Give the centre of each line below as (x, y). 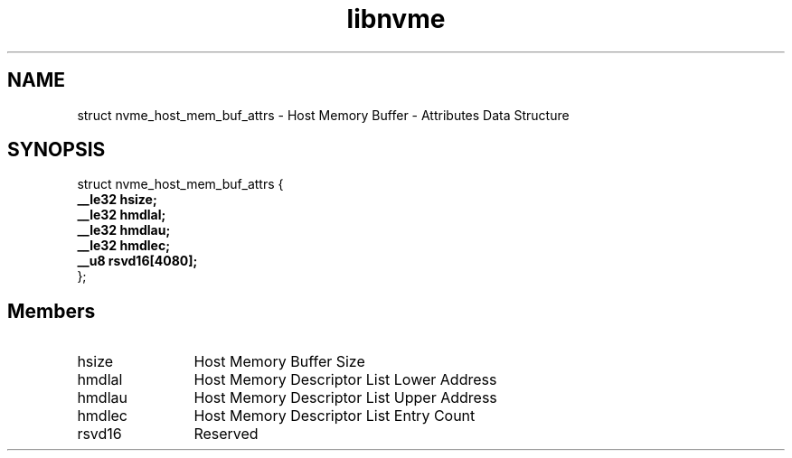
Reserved (226, 434)
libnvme (396, 19)
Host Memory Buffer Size (279, 362)
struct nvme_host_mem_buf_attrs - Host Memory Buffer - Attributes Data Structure (323, 115)
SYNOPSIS (57, 150)
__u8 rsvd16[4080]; (137, 261)
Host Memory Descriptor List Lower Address (345, 380)
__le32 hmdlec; (123, 246)
